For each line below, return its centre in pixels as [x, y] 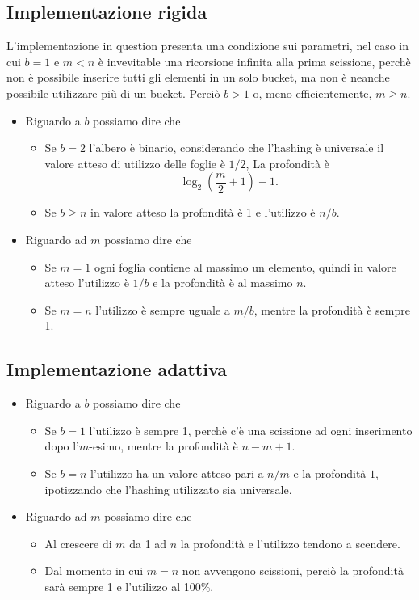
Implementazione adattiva [117, 369]
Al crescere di [78, 543]
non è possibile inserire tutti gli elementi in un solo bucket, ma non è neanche [198, 77]
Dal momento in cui [94, 570]
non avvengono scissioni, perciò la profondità [293, 570]
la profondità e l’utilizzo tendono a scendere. [290, 543]
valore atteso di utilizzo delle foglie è [135, 163]
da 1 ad [148, 543]
